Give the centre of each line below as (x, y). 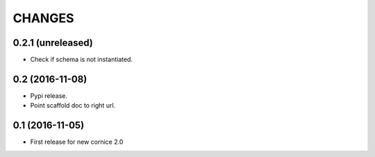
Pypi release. (49, 96)
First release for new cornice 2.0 (77, 142)
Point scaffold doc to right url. (73, 106)
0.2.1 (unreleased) (53, 43)
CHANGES (43, 18)
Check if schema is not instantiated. (82, 60)
